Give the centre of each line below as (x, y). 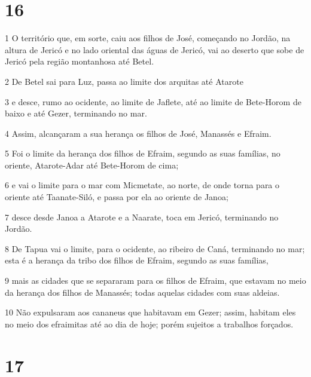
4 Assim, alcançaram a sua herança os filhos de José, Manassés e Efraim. (138, 133)
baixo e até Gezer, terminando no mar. (76, 113)
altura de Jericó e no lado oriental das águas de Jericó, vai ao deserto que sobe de (155, 49)
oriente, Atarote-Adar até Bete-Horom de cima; (92, 165)
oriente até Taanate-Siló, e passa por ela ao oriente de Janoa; (117, 197)
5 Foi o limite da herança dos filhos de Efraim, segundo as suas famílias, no (143, 153)
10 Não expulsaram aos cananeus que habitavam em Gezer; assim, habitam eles (150, 312)
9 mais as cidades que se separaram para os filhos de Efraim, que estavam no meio (155, 281)
